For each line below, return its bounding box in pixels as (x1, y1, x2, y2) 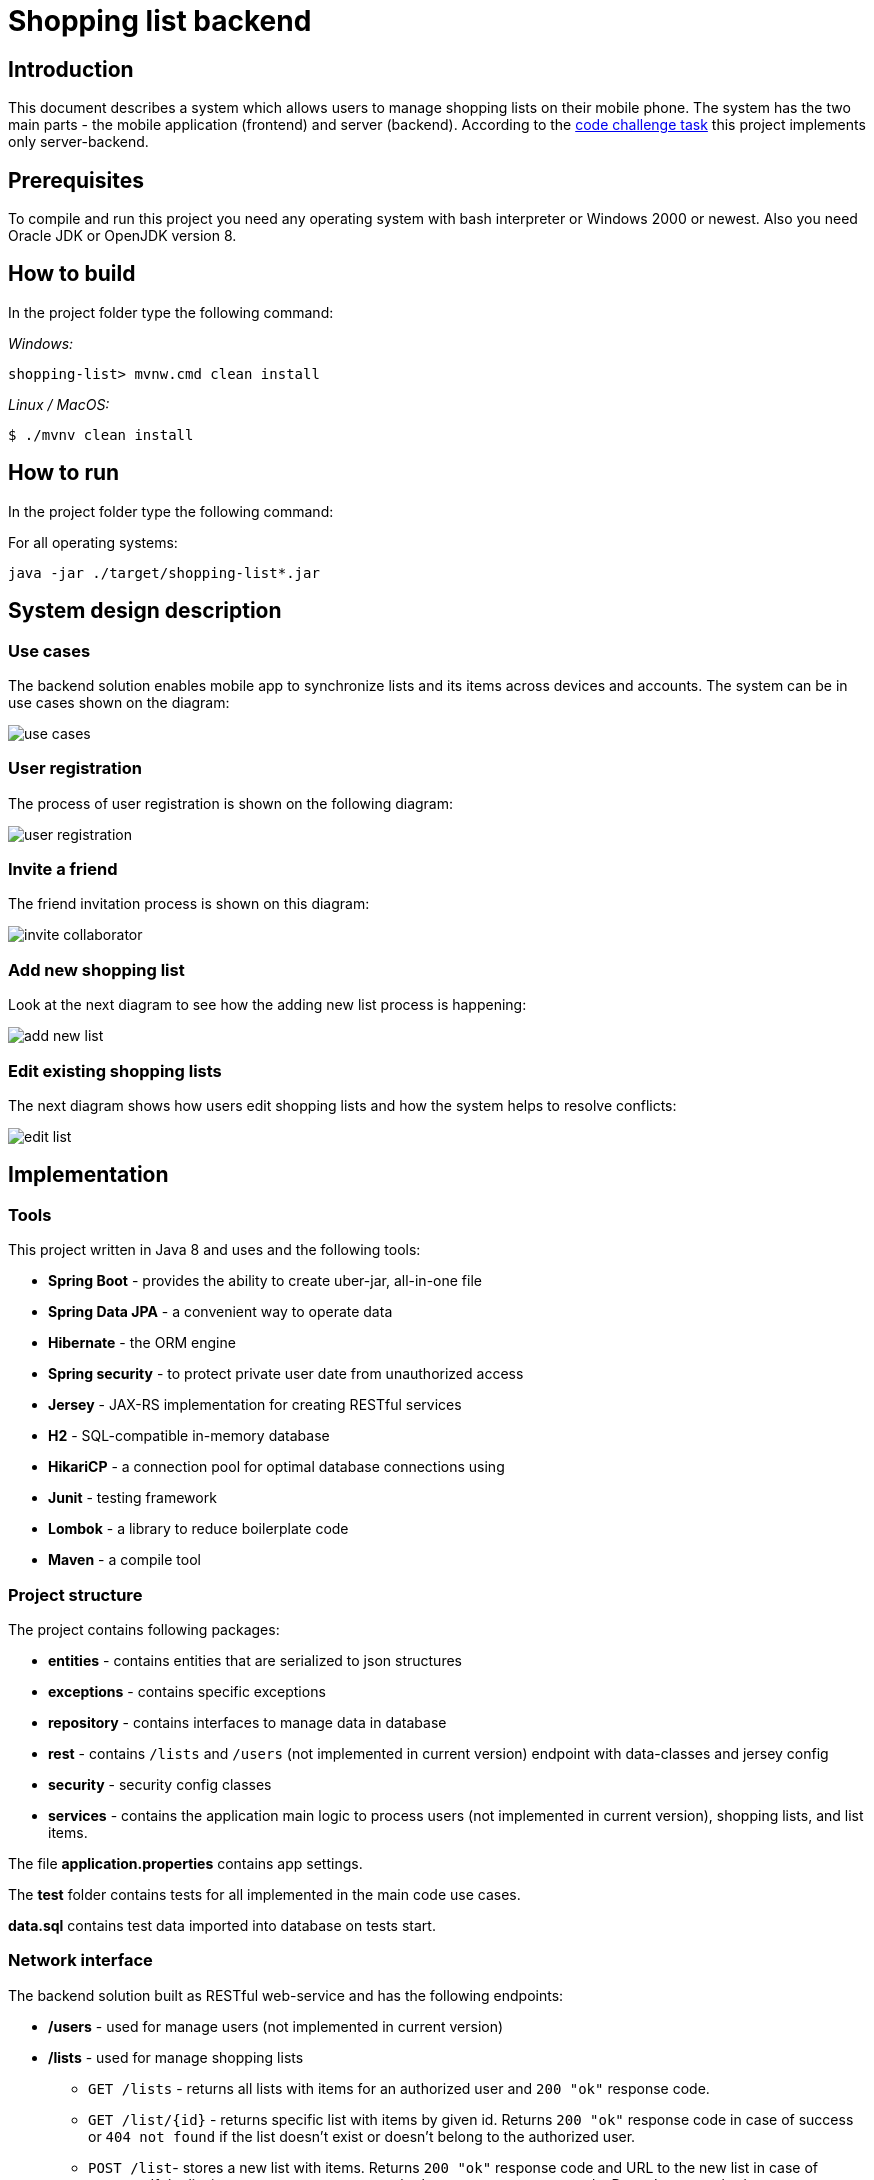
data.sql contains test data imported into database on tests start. (8, 1916, 436, 1934)
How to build (8, 261, 136, 287)
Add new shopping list (8, 959, 185, 980)
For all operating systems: (8, 533, 178, 551)
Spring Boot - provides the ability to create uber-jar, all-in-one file (48, 1272, 482, 1290)
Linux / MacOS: (8, 395, 110, 413)
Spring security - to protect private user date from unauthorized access (48, 1365, 524, 1383)
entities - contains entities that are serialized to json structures (48, 1651, 462, 1669)
